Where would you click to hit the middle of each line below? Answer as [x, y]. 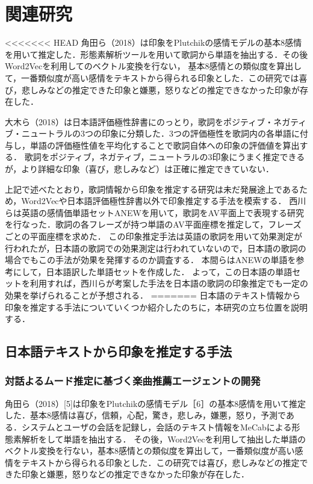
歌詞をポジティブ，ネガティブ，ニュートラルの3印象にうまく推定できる [165, 157]
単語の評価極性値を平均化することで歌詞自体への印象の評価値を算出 [165, 145]
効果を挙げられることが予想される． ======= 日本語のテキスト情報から [153, 295]
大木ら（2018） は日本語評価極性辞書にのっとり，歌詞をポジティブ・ [139, 121]
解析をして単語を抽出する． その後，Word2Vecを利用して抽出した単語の [164, 439]
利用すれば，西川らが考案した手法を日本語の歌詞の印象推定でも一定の [169, 283]
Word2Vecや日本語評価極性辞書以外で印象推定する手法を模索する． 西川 [164, 201]
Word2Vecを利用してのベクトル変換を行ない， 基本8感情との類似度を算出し [153, 66]
